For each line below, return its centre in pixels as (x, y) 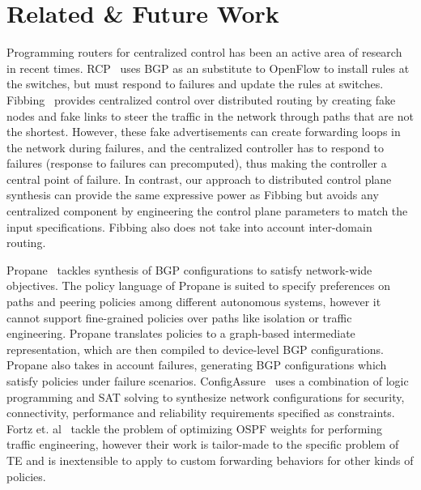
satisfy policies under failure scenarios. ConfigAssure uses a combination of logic (208, 381)
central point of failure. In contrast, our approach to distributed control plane (199, 179)
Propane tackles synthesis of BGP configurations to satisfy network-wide (189, 269)
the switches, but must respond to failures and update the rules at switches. (195, 84)
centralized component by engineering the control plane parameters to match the (207, 211)
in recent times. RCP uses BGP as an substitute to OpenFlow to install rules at (208, 68)
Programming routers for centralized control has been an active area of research (204, 52)
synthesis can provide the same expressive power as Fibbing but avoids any (193, 195)
